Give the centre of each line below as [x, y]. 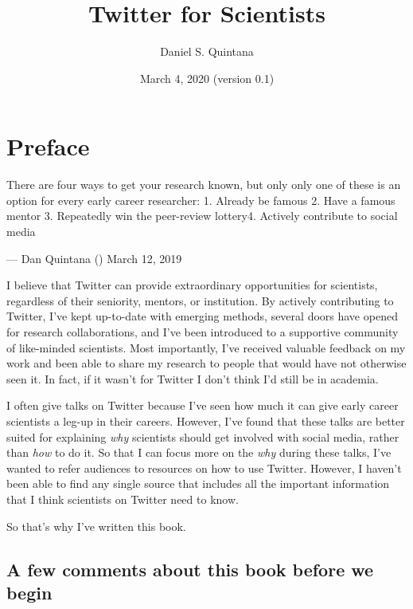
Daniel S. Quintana [207, 51]
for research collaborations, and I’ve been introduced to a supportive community [203, 332]
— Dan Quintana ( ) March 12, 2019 [94, 258]
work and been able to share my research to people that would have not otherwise [206, 363]
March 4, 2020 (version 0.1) [207, 78]
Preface [48, 146]
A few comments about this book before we [190, 569]
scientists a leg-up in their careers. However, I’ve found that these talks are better [206, 420]
